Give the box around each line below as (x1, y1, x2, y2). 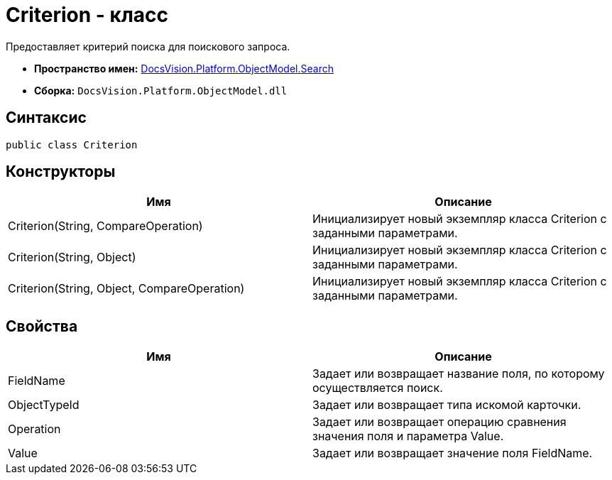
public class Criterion (6, 138, 138, 151)
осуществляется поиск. (312, 381, 443, 396)
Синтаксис (6, 109, 87, 127)
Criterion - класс (6, 3, 169, 27)
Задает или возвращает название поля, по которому (312, 366, 605, 381)
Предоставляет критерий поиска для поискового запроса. (6, 40, 290, 53)
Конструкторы (6, 163, 116, 181)
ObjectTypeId (8, 398, 80, 413)
